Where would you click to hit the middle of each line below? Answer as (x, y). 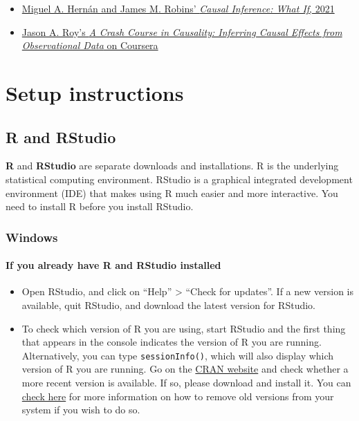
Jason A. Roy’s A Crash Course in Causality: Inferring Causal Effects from (182, 31)
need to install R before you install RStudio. (100, 206)
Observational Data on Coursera (90, 45)
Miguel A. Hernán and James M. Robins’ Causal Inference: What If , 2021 (178, 8)
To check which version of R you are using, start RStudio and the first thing (184, 328)
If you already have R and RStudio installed (113, 265)
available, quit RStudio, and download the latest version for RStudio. (168, 305)
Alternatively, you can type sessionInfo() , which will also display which (178, 355)
